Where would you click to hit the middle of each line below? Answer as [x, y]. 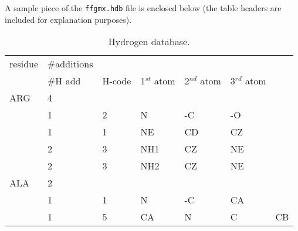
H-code [117, 81]
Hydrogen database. [149, 42]
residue [24, 64]
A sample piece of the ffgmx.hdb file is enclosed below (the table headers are [143, 8]
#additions [70, 64]
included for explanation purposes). [68, 19]
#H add [64, 81]
